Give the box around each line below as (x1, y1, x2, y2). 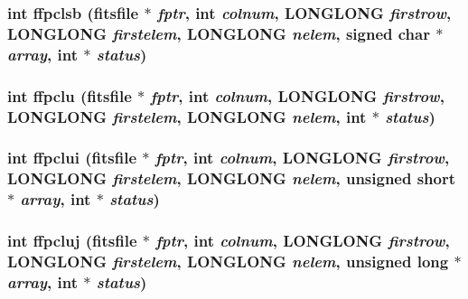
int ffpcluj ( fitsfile (7, 229, 137, 252)
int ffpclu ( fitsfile (7, 84, 132, 107)
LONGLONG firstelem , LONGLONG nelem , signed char (7, 22, 430, 44)
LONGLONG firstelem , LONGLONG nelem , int (7, 105, 367, 127)
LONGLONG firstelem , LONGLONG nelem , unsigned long (7, 249, 449, 272)
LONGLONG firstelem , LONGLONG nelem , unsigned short (7, 167, 456, 190)
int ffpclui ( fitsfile (7, 146, 137, 169)
